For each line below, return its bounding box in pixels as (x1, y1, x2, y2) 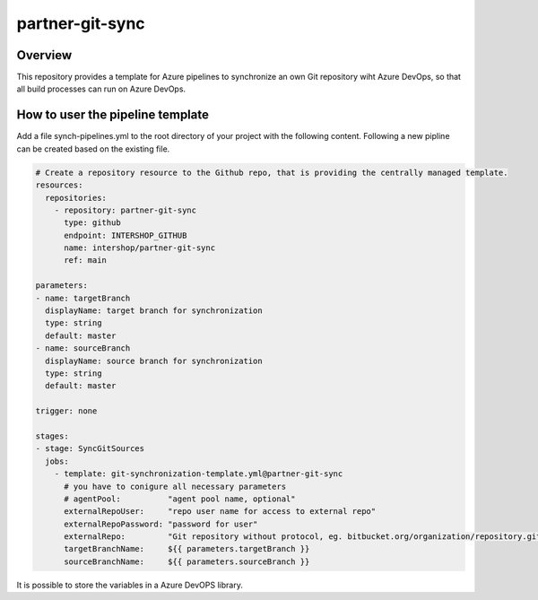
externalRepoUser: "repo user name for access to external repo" (64, 507, 377, 517)
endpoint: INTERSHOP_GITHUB (64, 230, 187, 240)
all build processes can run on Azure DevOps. (16, 83, 187, 94)
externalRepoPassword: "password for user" (64, 518, 258, 529)
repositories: (45, 193, 108, 203)
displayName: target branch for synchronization (45, 306, 264, 316)
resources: (35, 180, 83, 190)
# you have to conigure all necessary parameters (64, 481, 287, 491)
